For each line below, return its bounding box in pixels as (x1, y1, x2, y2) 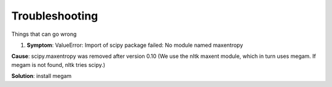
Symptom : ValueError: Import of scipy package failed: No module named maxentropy (26, 41, 243, 49)
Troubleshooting (11, 9, 98, 23)
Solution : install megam (11, 72, 72, 80)
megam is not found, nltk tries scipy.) (11, 61, 106, 68)
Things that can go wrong (11, 30, 77, 38)
